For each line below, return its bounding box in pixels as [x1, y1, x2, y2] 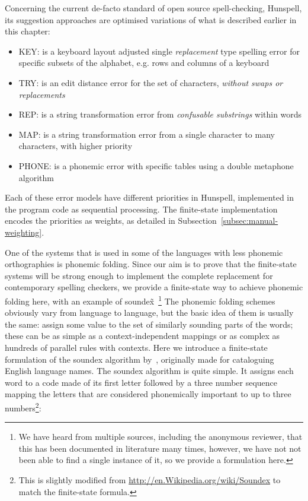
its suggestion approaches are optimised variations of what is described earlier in [5, 13, 297, 26]
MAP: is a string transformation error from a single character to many [18, 128, 275, 140]
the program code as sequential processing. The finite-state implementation [5, 202, 278, 215]
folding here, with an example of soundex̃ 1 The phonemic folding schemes [5, 293, 275, 307]
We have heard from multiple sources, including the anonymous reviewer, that [18, 430, 303, 443]
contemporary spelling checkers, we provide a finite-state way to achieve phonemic [5, 281, 303, 293]
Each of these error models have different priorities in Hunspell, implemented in [5, 191, 294, 204]
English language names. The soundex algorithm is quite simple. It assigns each [5, 364, 294, 377]
